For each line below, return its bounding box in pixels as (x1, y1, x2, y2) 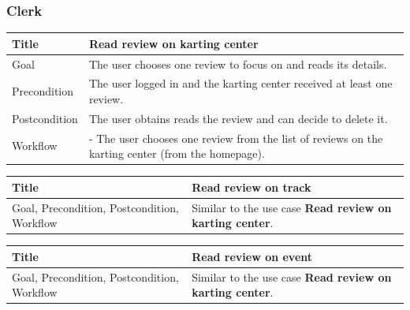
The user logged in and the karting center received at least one (88, 75, 393, 92)
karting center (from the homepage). (88, 145, 265, 162)
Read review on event (192, 248, 313, 264)
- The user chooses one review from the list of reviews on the (88, 129, 383, 146)
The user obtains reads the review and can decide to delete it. (88, 110, 388, 126)
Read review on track (192, 178, 311, 195)
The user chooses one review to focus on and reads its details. (88, 55, 387, 72)
